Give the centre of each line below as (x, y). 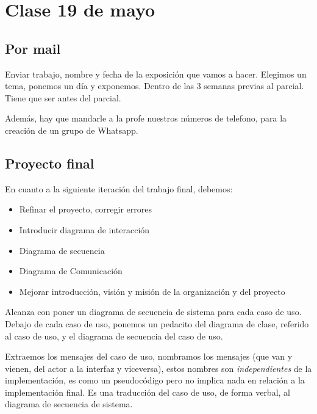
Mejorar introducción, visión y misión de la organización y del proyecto (152, 291)
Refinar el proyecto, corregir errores (85, 209)
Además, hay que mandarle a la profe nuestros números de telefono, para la (146, 118)
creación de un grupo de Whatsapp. (72, 130)
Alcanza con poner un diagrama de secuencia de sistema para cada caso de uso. (153, 312)
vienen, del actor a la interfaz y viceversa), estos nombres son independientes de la (158, 368)
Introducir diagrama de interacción (84, 229)
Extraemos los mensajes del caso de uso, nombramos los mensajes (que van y (149, 356)
